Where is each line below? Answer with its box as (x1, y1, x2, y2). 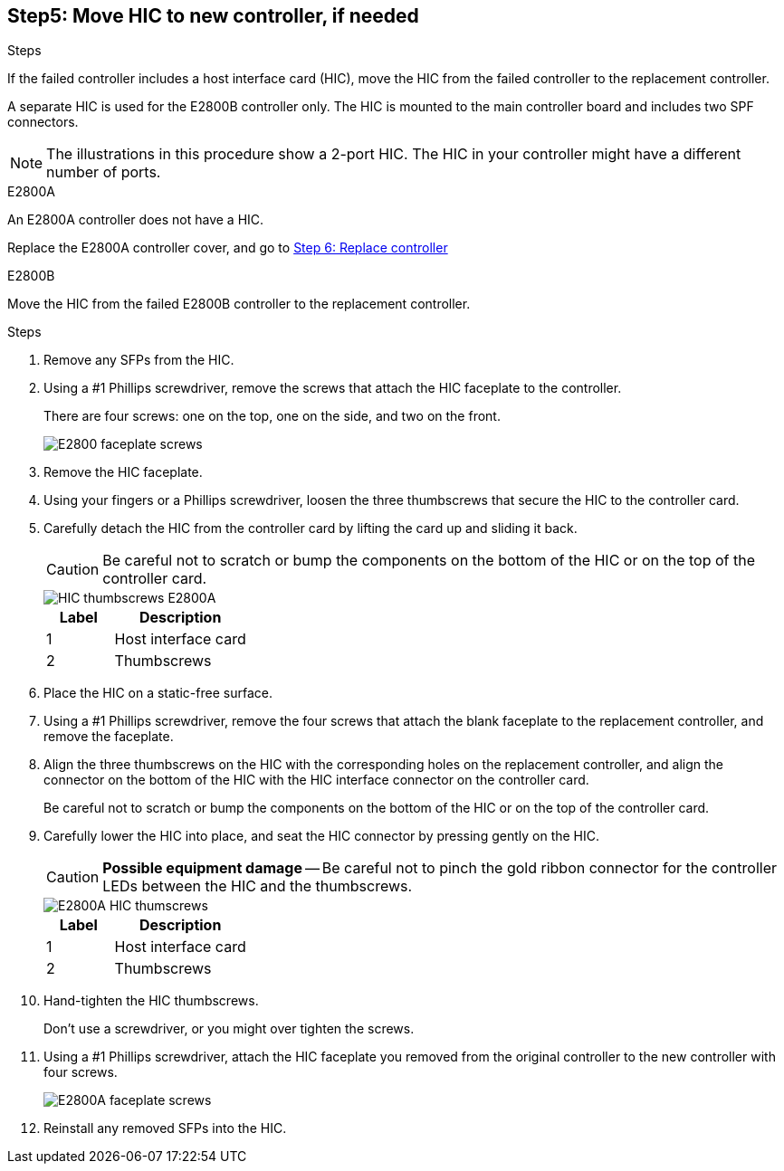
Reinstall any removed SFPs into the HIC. (43, 1120, 287, 1137)
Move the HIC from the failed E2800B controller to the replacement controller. (7, 296, 471, 312)
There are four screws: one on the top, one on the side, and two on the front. (43, 408, 501, 424)
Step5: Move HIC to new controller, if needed (7, 5, 419, 27)
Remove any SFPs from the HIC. (43, 352, 234, 368)
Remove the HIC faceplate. (43, 464, 203, 481)
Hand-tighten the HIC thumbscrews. (43, 993, 259, 1009)
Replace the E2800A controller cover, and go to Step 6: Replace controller (7, 240, 448, 256)
